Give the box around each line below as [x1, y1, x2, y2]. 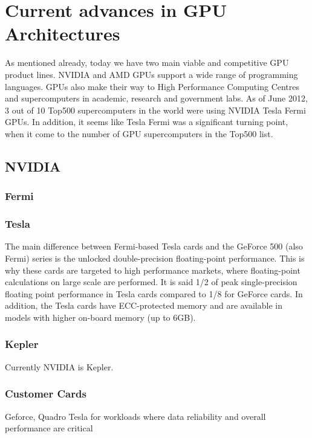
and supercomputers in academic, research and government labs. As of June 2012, [5, 92, 308, 105]
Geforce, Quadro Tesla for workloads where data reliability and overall [5, 410, 266, 422]
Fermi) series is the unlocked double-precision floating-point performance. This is [5, 251, 305, 264]
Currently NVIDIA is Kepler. [5, 360, 114, 373]
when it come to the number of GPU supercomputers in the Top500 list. [5, 127, 273, 140]
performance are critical [5, 422, 93, 434]
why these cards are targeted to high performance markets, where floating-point [5, 263, 301, 276]
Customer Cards [5, 386, 86, 401]
